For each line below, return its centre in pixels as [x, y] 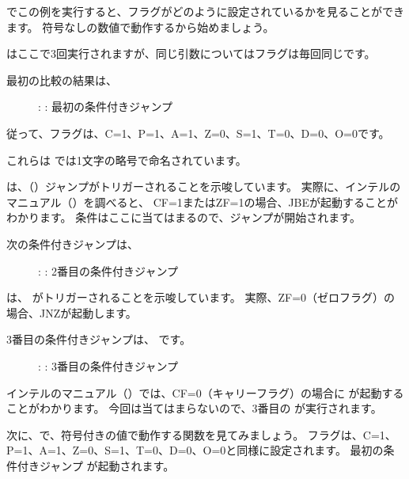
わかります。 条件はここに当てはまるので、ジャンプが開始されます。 [184, 217]
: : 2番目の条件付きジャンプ [108, 270]
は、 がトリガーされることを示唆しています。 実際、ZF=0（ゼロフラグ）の [201, 297]
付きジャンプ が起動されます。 [96, 465]
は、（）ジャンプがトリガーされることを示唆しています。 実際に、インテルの [204, 186]
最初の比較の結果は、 [62, 80]
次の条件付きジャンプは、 [72, 243]
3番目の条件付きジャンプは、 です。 [99, 339]
